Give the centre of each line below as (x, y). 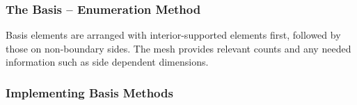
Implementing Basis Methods (89, 92)
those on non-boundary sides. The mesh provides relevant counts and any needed (178, 48)
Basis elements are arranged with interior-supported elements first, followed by (173, 35)
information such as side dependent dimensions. (107, 62)
